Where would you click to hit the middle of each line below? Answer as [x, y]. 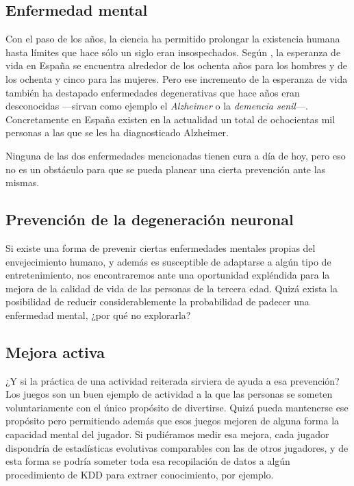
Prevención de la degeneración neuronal [150, 219]
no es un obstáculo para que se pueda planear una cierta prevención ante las [166, 169]
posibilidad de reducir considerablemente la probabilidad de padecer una [157, 302]
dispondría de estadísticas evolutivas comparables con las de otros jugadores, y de [177, 447]
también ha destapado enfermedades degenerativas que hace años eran [153, 92]
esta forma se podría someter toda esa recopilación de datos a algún [148, 461]
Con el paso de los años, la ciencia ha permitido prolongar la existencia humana [173, 39]
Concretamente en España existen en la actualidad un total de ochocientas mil [170, 119]
